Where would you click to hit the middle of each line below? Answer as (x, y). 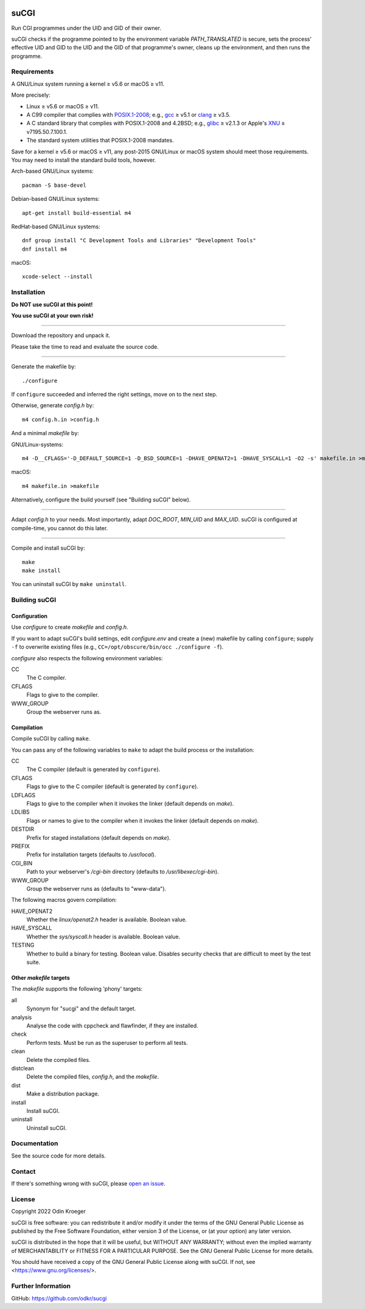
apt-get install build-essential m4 (77, 213)
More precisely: (31, 95)
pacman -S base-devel (54, 185)
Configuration (30, 616)
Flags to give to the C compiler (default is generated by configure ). (113, 787)
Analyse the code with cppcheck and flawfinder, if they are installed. (113, 1026)
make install (41, 571)
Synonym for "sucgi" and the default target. (81, 1009)
